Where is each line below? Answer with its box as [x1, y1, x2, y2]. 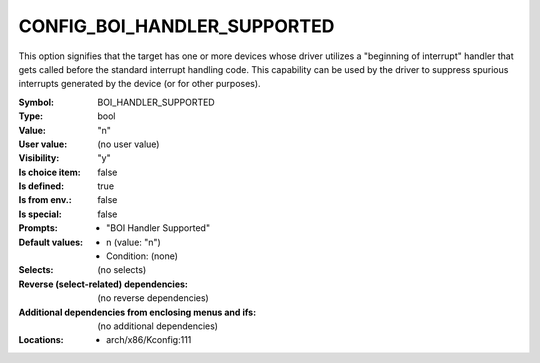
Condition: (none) [106, 250, 179, 262]
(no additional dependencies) [97, 320, 219, 332]
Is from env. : [18, 194, 72, 206]
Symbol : [18, 96, 55, 108]
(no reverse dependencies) [97, 292, 209, 304]
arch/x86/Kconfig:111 [106, 334, 192, 346]
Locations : [18, 334, 64, 346]
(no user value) [97, 138, 160, 150]
